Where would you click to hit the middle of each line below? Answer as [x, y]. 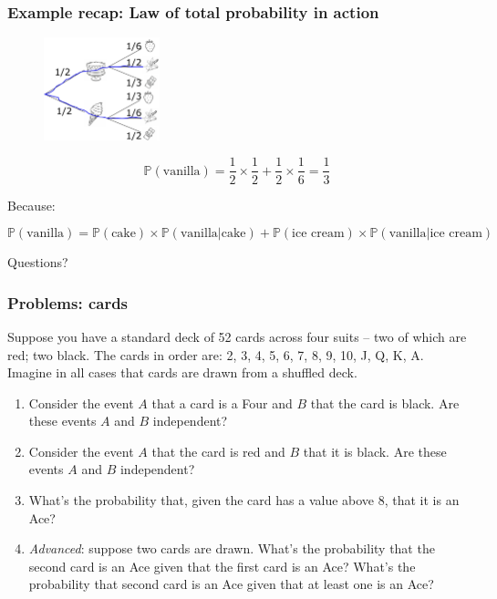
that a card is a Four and [222, 403]
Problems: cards [68, 302]
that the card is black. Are [385, 403]
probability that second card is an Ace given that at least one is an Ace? [231, 584]
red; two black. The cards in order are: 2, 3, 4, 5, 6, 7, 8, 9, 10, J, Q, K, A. [216, 354]
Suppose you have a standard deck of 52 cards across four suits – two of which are [237, 336]
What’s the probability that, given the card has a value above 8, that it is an [244, 500]
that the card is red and [218, 451]
